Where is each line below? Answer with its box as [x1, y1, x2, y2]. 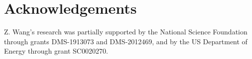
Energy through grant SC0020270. [4, 46, 108, 56]
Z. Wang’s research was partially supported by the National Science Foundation [4, 27, 248, 37]
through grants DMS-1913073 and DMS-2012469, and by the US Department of [4, 36, 248, 46]
